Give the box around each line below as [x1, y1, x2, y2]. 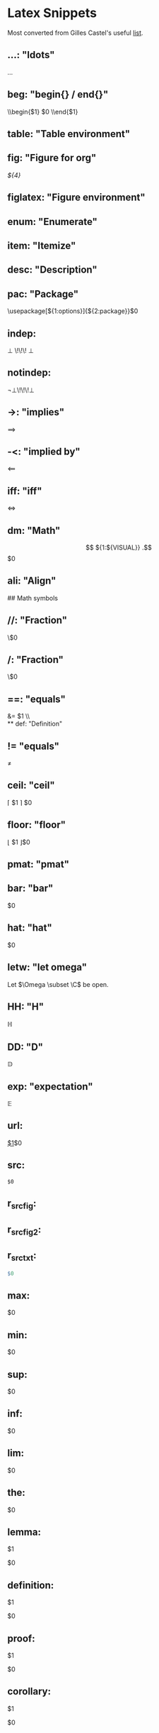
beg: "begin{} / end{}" [7, 89, 109, 101]
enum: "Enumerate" [7, 215, 98, 228]
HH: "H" [7, 1000, 45, 1012]
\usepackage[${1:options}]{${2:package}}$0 [7, 307, 139, 315]
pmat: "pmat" [7, 858, 69, 870]
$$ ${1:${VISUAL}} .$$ [86, 543, 152, 552]
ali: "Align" [7, 575, 57, 587]
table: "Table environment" [7, 128, 131, 140]
